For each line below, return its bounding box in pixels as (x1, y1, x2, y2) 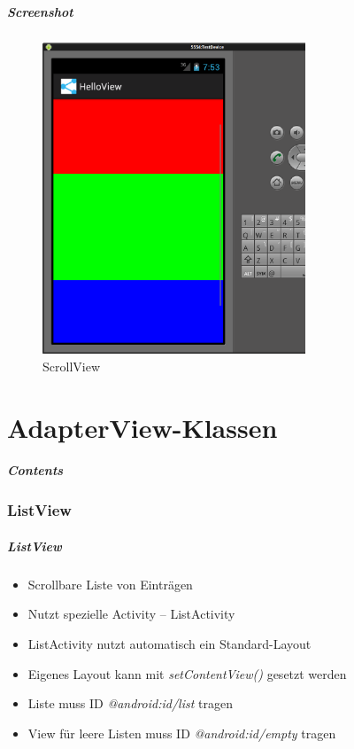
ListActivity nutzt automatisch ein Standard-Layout (27, 634, 312, 652)
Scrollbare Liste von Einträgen (27, 574, 193, 593)
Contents (7, 461, 64, 480)
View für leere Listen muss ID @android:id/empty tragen (27, 723, 336, 742)
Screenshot (7, 2, 73, 20)
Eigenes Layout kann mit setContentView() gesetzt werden (27, 664, 347, 683)
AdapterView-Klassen (7, 409, 278, 445)
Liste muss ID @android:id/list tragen (27, 694, 233, 713)
